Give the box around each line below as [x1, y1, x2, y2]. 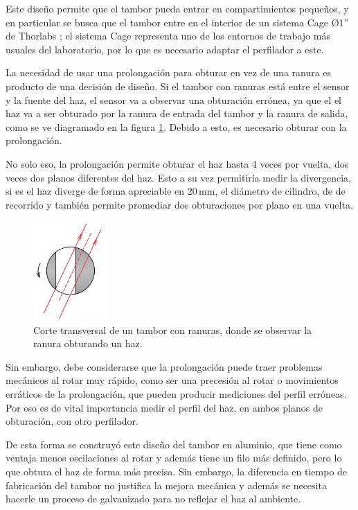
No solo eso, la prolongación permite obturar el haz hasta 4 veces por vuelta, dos [6, 156, 349, 170]
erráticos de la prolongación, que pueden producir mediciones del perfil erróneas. [6, 386, 347, 401]
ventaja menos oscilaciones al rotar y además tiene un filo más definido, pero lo [6, 450, 342, 465]
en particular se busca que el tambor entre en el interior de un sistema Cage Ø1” [6, 15, 349, 29]
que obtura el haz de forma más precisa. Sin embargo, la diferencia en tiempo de [6, 464, 348, 478]
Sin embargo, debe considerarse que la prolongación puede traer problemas [6, 359, 323, 373]
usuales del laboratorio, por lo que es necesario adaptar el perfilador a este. [6, 42, 324, 56]
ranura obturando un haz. [33, 336, 143, 351]
